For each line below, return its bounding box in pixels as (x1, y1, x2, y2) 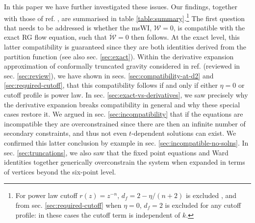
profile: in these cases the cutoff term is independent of (15, 209, 180, 220)
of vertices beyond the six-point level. (4, 166, 116, 176)
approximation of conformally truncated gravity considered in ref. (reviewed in (4, 61, 240, 71)
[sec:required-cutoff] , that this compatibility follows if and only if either (4, 80, 218, 90)
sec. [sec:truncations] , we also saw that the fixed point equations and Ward (4, 147, 229, 157)
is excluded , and (185, 190, 237, 200)
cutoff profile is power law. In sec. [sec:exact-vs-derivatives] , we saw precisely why (4, 90, 248, 99)
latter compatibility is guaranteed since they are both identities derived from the (4, 42, 246, 52)
